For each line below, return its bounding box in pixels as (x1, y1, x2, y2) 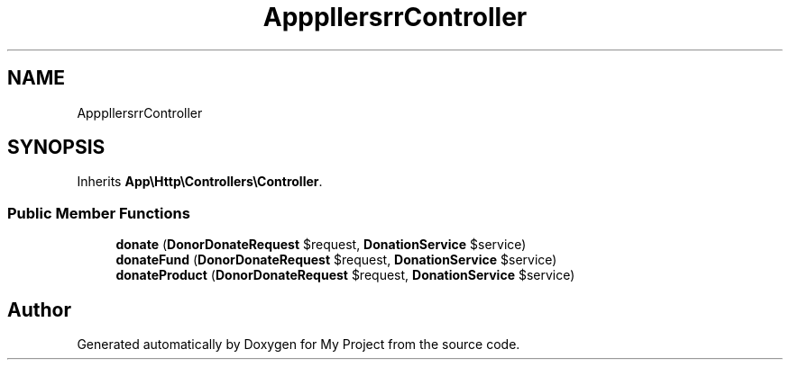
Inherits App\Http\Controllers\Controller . (77, 174, 323, 190)
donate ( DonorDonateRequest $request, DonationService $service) (115, 237, 527, 253)
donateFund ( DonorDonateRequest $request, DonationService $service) (115, 252, 557, 268)
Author (7, 298, 71, 321)
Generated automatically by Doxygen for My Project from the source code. (77, 336, 520, 353)
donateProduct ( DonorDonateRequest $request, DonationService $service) (115, 267, 575, 283)
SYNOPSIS (7, 136, 106, 159)
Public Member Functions (7, 203, 190, 222)
